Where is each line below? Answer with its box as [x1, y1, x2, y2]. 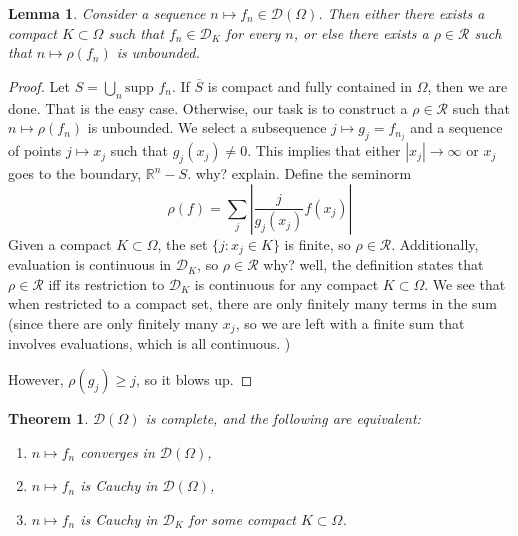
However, [8, 368, 64, 389]
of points [8, 140, 62, 161]
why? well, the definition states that [263, 254, 484, 275]
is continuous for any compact [194, 273, 379, 294]
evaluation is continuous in [8, 254, 172, 275]
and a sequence [410, 117, 503, 138]
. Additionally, [391, 233, 479, 254]
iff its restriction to [48, 273, 165, 294]
